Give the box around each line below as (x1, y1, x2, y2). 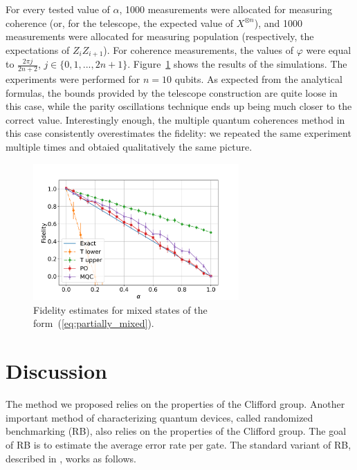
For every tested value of (6, 2, 110, 16)
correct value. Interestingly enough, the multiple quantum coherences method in (6, 112, 345, 126)
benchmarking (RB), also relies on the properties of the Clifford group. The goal (6, 424, 347, 438)
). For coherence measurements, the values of (103, 42, 294, 57)
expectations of (6, 42, 70, 57)
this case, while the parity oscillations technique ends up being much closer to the (6, 99, 352, 113)
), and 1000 (254, 15, 302, 30)
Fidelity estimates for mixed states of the (33, 302, 208, 317)
